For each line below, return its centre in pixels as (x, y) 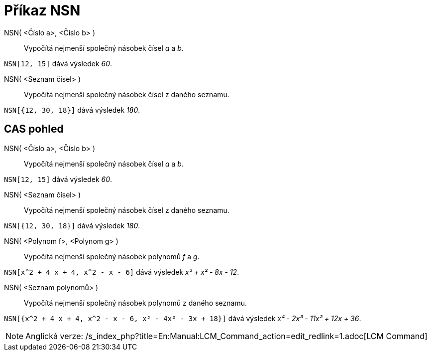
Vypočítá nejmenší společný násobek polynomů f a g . (112, 256)
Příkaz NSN (42, 10)
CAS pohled (34, 129)
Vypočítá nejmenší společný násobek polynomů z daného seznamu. (135, 303)
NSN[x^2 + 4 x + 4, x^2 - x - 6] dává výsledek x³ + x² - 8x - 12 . (122, 272)
